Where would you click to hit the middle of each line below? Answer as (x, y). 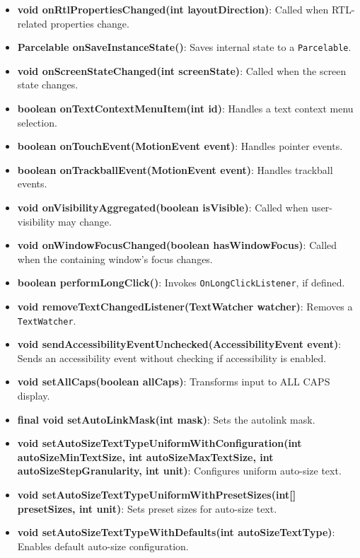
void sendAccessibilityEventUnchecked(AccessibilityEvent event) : (179, 344)
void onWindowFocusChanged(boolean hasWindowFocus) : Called (177, 245)
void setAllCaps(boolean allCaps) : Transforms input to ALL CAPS (174, 382)
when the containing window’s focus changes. (115, 258)
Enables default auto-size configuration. (103, 546)
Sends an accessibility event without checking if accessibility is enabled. (172, 358)
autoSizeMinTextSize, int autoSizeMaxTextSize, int (145, 457)
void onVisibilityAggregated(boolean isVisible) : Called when (163, 207)
